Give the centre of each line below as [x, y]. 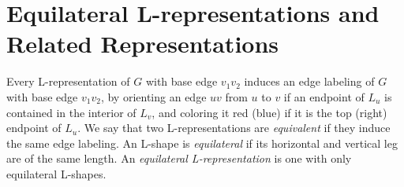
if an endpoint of [324, 96]
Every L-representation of [68, 81]
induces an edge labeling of [309, 81]
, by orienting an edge [153, 96]
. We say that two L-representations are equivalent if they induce [234, 128]
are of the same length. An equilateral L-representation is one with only [179, 158]
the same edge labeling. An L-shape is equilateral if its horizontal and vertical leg [202, 143]
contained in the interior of [71, 112]
